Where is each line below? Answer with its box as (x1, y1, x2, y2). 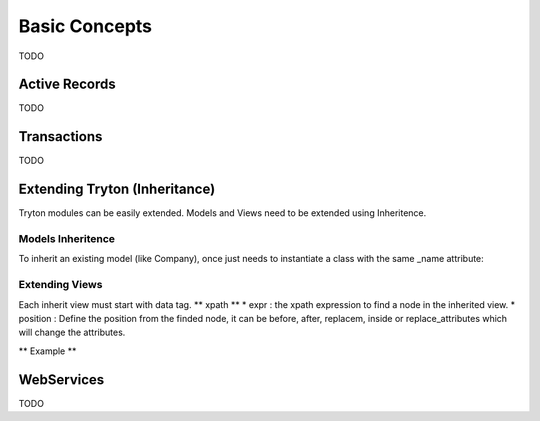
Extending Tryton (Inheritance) (18, 181, 216, 198)
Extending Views (18, 278, 103, 292)
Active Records (18, 76, 116, 93)
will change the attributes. (18, 326, 126, 339)
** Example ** (18, 345, 77, 357)
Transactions (18, 128, 103, 145)
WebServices (18, 371, 105, 388)
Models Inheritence (18, 232, 115, 246)
